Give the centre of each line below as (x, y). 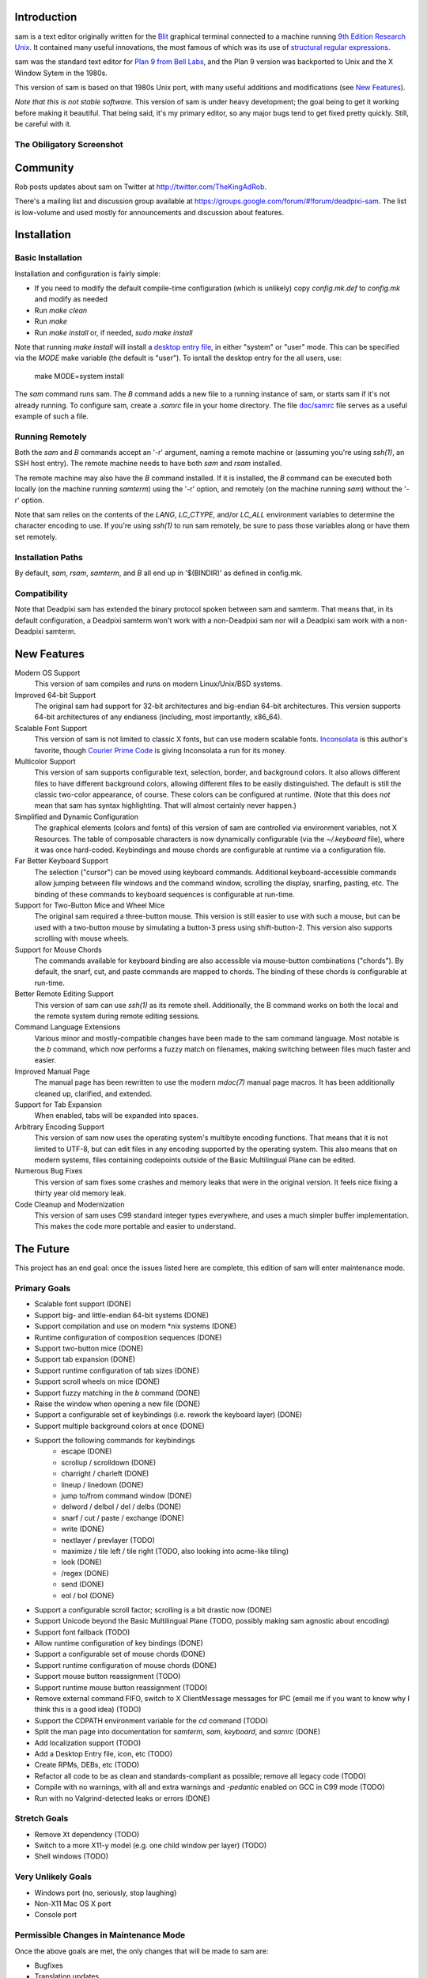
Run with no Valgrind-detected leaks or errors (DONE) (122, 1798)
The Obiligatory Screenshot (69, 145)
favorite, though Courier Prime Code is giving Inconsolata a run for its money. (160, 750)
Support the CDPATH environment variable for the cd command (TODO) (151, 1720)
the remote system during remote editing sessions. (117, 1016)
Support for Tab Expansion (58, 1105)
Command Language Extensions (68, 1027)
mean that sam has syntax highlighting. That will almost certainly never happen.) (165, 805)
